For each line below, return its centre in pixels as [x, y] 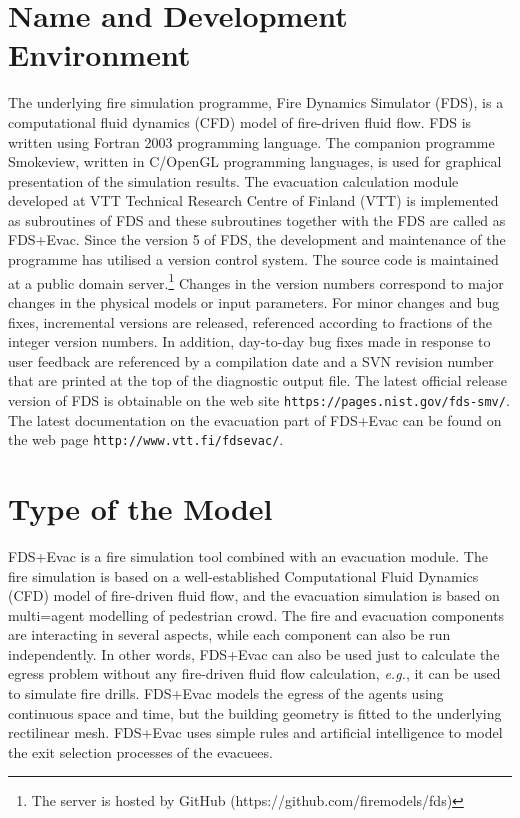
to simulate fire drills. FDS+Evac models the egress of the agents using [226, 693]
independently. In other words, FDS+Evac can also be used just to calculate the [254, 653]
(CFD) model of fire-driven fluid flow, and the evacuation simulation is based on [254, 595]
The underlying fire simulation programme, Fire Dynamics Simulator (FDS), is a [256, 102]
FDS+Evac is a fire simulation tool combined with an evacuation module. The [248, 555]
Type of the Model [140, 507]
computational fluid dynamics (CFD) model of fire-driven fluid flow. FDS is [240, 121]
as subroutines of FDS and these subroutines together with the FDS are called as [257, 219]
